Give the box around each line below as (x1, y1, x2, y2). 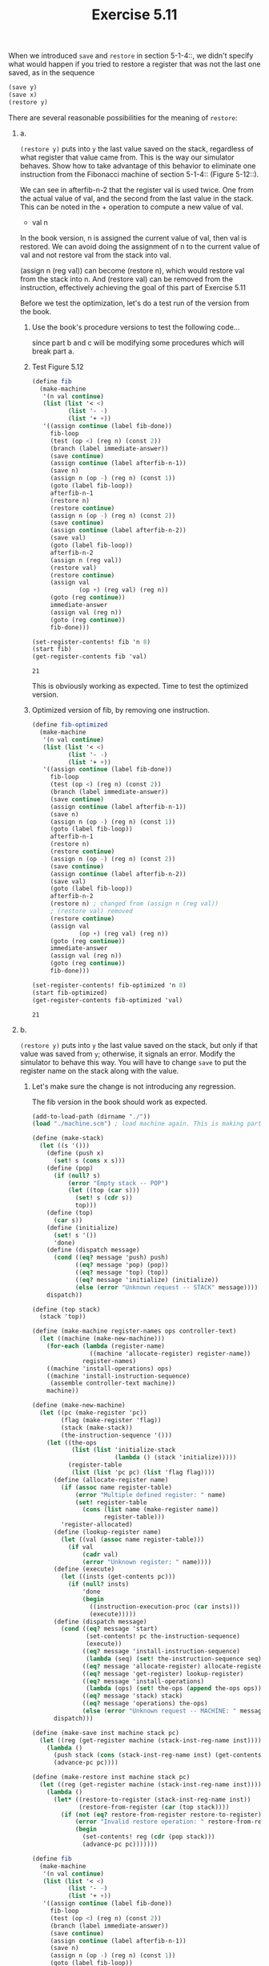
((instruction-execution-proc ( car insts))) (89, 1602, 240, 1611)
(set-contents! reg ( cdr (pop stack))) (82, 1833, 215, 1841)
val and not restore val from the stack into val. (19, 250, 171, 260)
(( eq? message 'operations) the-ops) (82, 1700, 208, 1708)
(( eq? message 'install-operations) (82, 1677, 205, 1685)
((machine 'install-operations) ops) (46, 1365, 172, 1373)
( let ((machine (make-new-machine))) (38, 1335, 166, 1343)
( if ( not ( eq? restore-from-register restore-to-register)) (60, 1810, 266, 1818)
